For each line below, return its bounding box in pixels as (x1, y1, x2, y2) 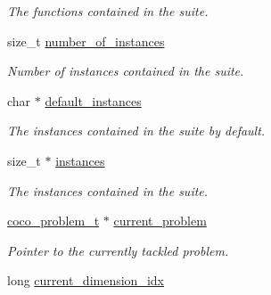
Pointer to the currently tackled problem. (7, 241, 229, 259)
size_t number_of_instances (7, 31, 165, 50)
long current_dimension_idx (7, 271, 164, 290)
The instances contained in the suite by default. (7, 121, 266, 140)
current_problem (113, 211, 207, 230)
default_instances (45, 91, 142, 110)
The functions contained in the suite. (7, 2, 209, 20)
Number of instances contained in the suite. (7, 61, 244, 80)
